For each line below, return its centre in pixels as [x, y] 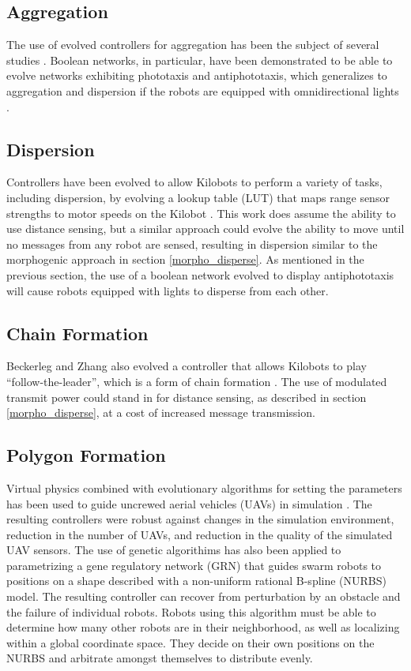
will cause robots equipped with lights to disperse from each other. [168, 290]
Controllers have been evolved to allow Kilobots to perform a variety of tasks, [194, 182]
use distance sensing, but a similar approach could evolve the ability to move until [205, 229]
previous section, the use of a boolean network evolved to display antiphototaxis [200, 274]
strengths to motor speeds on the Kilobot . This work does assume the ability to [201, 213]
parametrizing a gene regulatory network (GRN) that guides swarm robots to [194, 565]
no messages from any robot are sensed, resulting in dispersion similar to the [192, 244]
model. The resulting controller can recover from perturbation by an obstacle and [204, 596]
